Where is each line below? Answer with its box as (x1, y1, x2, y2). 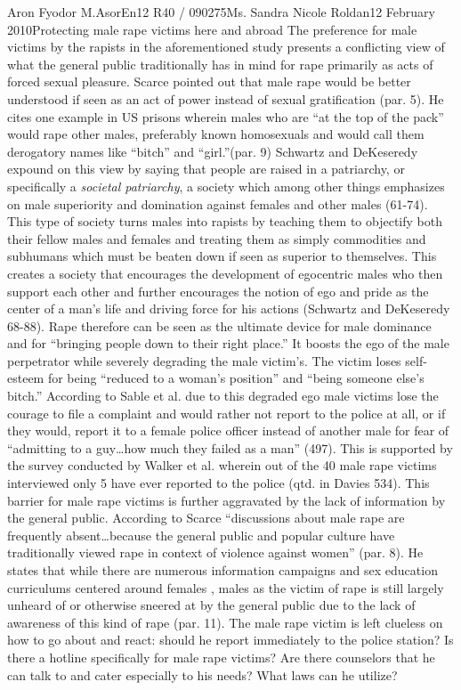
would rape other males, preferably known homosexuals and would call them (7, 125, 425, 143)
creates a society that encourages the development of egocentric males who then (7, 264, 443, 282)
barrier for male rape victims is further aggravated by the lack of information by (7, 491, 446, 509)
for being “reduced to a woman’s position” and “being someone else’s (47, 369, 425, 387)
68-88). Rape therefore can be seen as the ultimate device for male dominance (7, 316, 432, 335)
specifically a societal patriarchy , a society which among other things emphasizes (7, 176, 445, 195)
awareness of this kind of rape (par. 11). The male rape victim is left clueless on (7, 613, 443, 631)
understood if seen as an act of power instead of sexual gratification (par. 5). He (7, 89, 444, 108)
